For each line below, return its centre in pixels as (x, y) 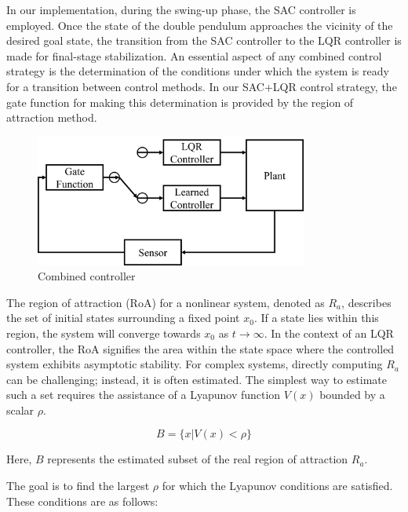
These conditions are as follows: (82, 501)
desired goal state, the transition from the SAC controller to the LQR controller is (204, 40)
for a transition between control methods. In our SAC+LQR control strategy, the (202, 86)
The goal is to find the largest (78, 486)
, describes (366, 302)
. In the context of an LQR (329, 333)
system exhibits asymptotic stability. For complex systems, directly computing (195, 364)
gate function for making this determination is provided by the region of (180, 102)
